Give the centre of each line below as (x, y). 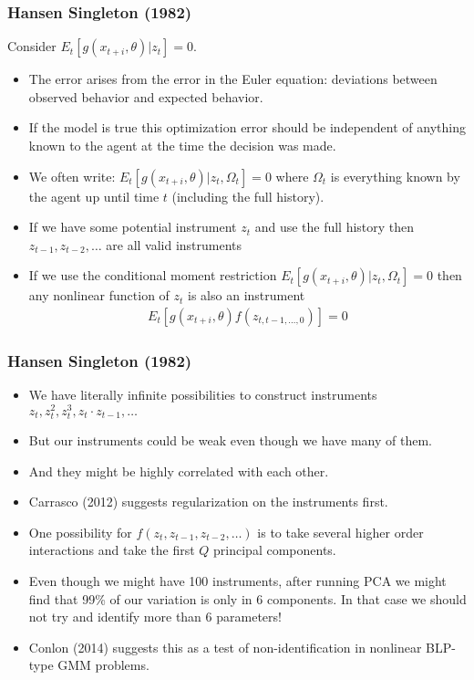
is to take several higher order (340, 532)
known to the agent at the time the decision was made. (182, 145)
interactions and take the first (112, 550)
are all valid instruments (174, 244)
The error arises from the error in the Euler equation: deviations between (233, 79)
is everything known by (395, 176)
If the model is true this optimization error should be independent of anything (247, 127)
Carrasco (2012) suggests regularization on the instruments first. (208, 502)
